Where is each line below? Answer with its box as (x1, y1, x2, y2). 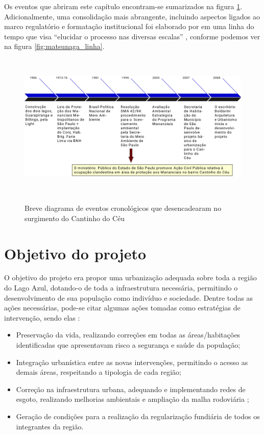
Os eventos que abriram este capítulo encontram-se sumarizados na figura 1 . (4, 1, 243, 11)
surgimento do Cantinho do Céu (25, 212, 125, 223)
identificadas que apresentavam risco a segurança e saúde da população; (16, 340, 241, 350)
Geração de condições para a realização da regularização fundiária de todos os (16, 410, 260, 421)
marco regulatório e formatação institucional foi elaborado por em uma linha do (4, 21, 254, 32)
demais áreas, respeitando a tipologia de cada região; (16, 367, 181, 377)
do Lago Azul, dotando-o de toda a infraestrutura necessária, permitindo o (4, 282, 238, 293)
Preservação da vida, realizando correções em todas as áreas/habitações (16, 329, 241, 340)
